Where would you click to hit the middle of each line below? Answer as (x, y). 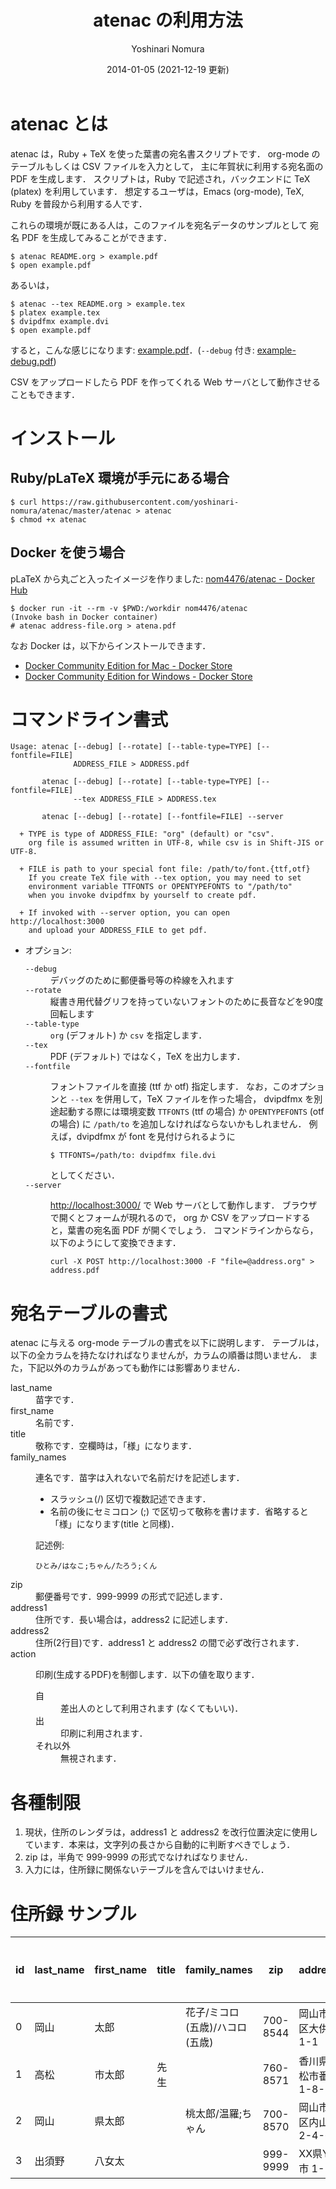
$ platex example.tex (55, 312)
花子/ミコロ (212, 2013)
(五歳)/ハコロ (216, 2028)
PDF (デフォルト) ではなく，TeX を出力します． (147, 1057)
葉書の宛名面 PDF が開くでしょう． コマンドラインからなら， (193, 1230)
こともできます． (45, 394)
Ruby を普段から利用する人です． (79, 203)
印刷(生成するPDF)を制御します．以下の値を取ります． (147, 1675)
